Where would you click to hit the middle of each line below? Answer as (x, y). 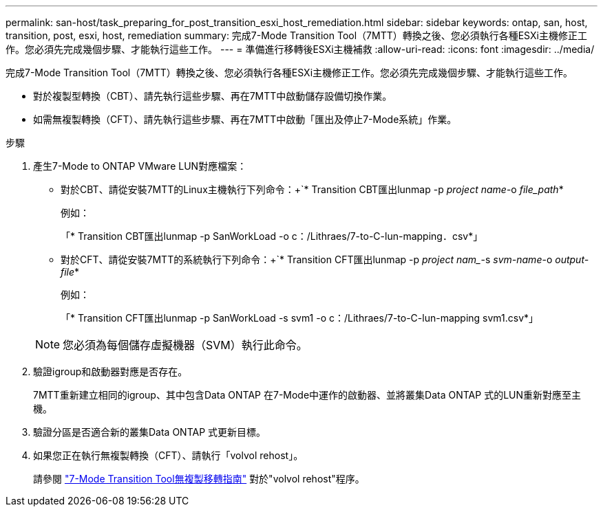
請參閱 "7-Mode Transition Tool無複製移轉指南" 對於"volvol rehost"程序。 (199, 479)
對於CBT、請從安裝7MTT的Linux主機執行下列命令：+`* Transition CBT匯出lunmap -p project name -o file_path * (312, 189)
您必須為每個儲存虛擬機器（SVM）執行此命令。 (185, 345)
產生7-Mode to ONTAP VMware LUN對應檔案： (140, 166)
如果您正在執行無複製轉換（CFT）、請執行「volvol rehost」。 (168, 455)
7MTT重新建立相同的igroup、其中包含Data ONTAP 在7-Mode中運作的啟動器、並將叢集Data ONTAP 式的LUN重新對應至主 (307, 395)
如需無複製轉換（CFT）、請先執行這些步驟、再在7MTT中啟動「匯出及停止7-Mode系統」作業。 (245, 119)
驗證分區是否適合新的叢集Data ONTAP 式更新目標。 (150, 432)
